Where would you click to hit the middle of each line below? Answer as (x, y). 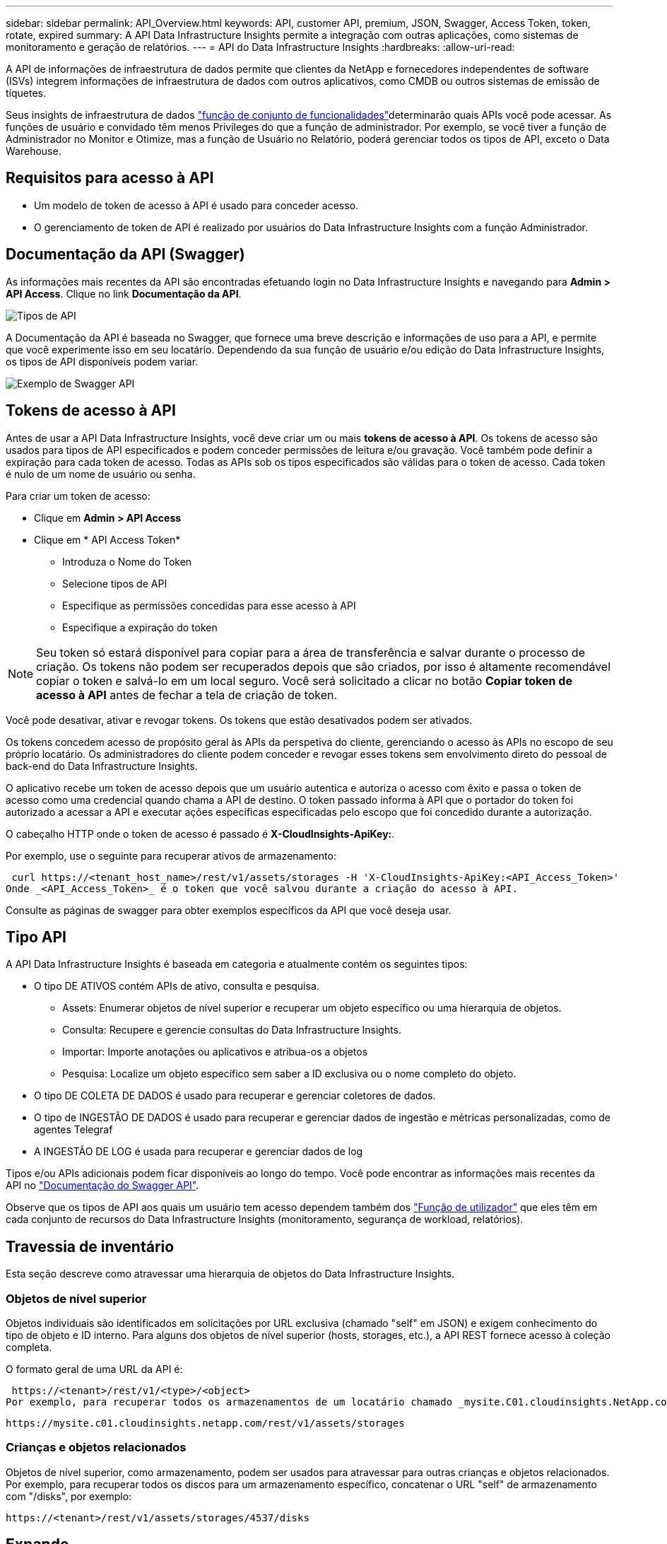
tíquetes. (26, 93)
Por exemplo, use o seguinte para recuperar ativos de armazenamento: (171, 855)
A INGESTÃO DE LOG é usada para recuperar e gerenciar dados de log (199, 1152)
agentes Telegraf (73, 1130)
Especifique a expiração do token (140, 627)
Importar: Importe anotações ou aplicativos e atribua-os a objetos (215, 1052)
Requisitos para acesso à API (110, 178)
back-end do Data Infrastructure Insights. (102, 766)
